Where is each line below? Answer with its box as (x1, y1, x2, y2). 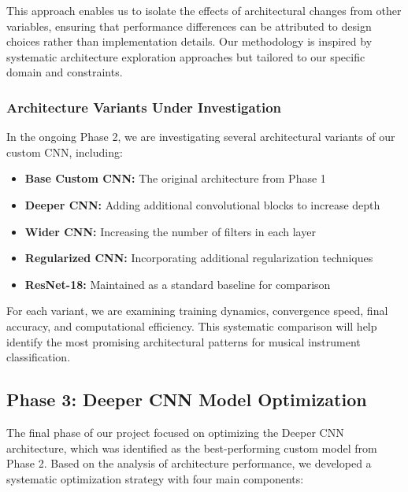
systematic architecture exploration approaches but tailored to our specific (6, 48, 365, 65)
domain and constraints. (6, 64, 123, 80)
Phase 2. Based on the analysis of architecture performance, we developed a (6, 455, 372, 472)
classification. (6, 349, 71, 365)
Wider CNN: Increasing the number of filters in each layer (24, 223, 316, 239)
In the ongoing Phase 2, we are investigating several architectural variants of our (6, 128, 395, 145)
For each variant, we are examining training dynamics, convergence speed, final (6, 302, 388, 319)
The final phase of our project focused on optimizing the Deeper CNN (6, 424, 344, 440)
